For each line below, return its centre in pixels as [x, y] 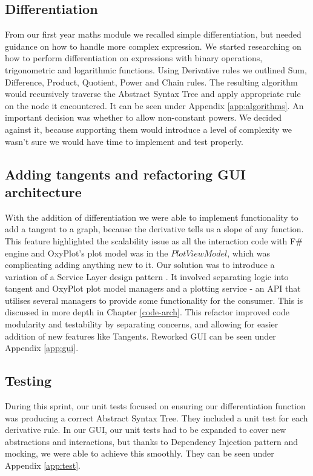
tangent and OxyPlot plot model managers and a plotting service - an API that [153, 288]
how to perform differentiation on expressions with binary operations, [134, 58]
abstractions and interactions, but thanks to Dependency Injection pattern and [152, 441]
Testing [28, 380]
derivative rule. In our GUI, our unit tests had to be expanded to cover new [146, 430]
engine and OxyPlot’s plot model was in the [87, 253]
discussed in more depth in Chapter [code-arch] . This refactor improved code [147, 312]
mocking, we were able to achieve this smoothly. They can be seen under [140, 453]
